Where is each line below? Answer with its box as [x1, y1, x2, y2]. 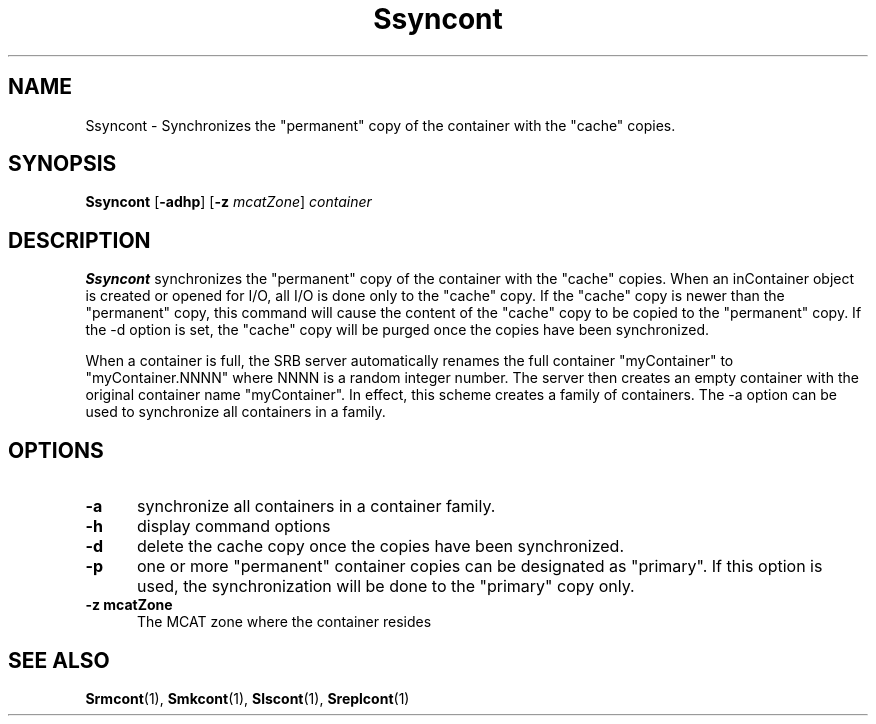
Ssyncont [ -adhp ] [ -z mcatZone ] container [85, 193, 372, 211]
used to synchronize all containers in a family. [85, 403, 386, 421]
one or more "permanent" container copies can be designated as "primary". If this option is [136, 556, 823, 577]
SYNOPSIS [8, 151, 117, 177]
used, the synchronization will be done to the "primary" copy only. [136, 576, 635, 597]
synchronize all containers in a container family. [136, 496, 496, 517]
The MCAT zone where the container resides [137, 613, 432, 631]
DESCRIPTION [8, 227, 151, 253]
